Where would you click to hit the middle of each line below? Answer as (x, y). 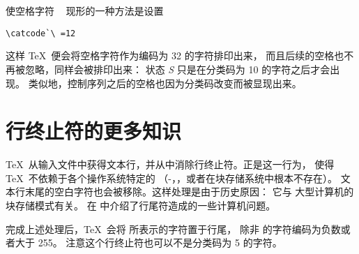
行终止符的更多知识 (94, 131)
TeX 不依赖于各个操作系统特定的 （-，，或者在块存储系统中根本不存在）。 (171, 178)
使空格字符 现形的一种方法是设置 (85, 10)
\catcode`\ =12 (41, 33)
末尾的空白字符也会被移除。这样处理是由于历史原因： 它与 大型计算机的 (189, 192)
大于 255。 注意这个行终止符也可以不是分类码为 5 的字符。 (148, 242)
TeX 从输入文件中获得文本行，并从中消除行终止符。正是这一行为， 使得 (170, 164)
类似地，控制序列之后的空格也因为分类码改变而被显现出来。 (165, 83)
